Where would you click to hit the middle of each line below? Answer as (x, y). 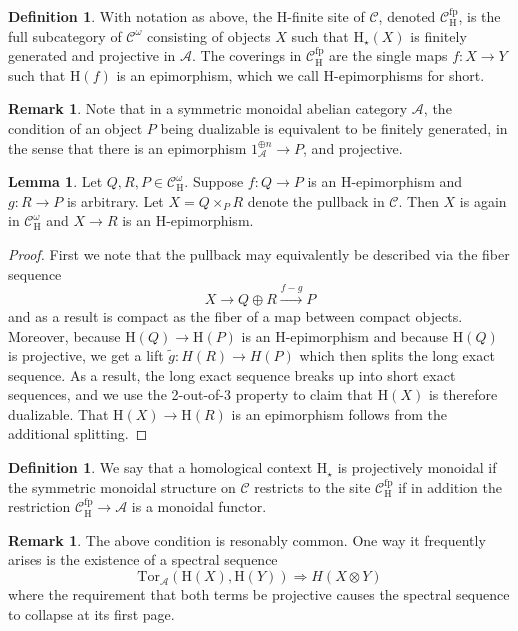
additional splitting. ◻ (78, 433)
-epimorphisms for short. (409, 74)
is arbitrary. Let (115, 200)
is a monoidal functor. (199, 506)
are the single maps (388, 55)
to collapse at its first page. (91, 613)
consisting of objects (209, 35)
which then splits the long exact (397, 355)
